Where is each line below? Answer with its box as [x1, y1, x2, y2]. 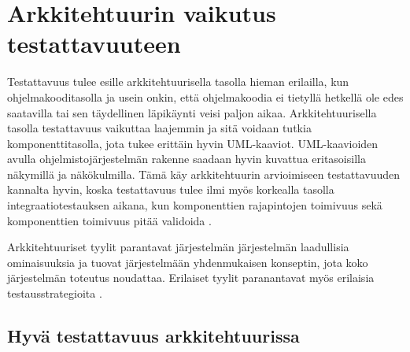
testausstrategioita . [7, 285, 102, 302]
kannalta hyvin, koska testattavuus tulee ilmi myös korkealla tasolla [7, 181, 334, 198]
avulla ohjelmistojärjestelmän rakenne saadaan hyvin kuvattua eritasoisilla [7, 150, 366, 167]
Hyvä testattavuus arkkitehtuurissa [7, 324, 300, 348]
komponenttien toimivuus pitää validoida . [7, 212, 212, 228]
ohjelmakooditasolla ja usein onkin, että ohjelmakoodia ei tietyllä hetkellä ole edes [7, 88, 404, 105]
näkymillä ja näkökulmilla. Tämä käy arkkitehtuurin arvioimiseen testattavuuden [7, 165, 400, 182]
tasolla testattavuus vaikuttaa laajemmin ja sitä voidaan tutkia [7, 120, 312, 136]
